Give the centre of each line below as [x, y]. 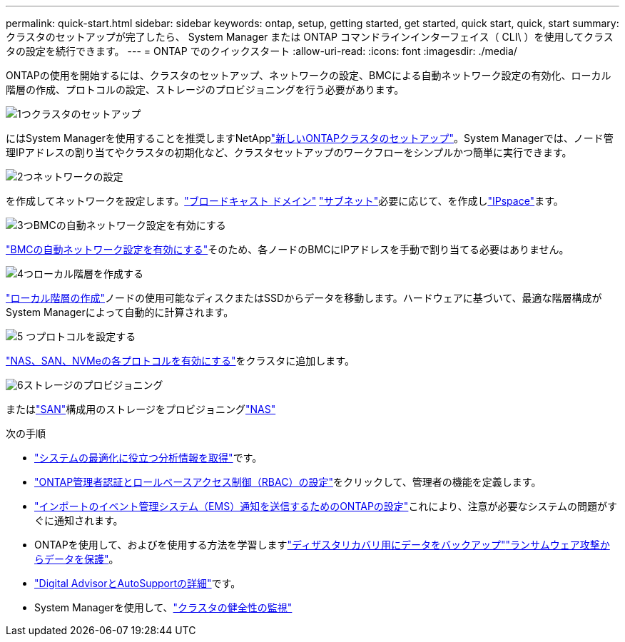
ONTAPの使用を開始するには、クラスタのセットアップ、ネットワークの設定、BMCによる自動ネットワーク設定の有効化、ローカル [309, 75]
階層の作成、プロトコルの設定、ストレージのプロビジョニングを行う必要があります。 [205, 90]
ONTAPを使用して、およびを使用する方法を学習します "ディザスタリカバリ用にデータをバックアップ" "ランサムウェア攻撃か [322, 545]
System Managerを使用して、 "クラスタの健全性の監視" [163, 607]
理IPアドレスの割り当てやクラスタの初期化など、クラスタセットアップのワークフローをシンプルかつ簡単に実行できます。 [289, 152]
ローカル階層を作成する [89, 274]
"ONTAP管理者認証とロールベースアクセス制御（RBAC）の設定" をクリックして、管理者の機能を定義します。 [288, 482]
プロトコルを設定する [86, 336]
